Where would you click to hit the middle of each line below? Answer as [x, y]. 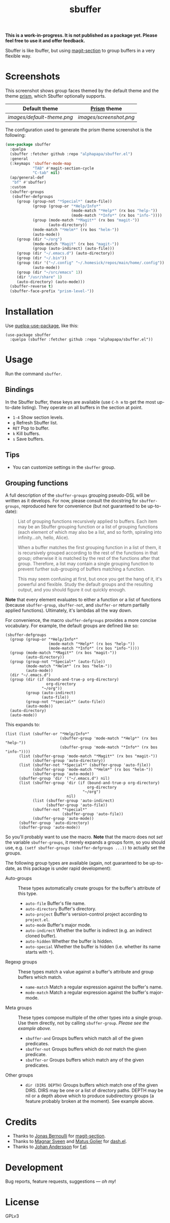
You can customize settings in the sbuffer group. [64, 467]
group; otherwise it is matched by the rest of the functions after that [89, 558]
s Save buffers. [28, 439]
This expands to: [23, 725]
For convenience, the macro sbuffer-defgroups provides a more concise [81, 620]
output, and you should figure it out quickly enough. [72, 590]
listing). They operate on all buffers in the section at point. [82, 407]
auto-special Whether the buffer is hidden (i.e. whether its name [93, 947]
